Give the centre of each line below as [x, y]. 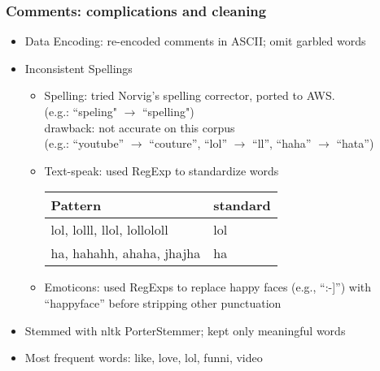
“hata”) [355, 143]
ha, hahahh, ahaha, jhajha [126, 253]
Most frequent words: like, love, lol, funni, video [144, 358]
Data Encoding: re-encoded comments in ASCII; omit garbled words [195, 41]
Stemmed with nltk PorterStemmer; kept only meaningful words [185, 330]
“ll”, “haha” [282, 143]
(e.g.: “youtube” [84, 143]
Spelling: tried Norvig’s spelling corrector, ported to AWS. [190, 95]
